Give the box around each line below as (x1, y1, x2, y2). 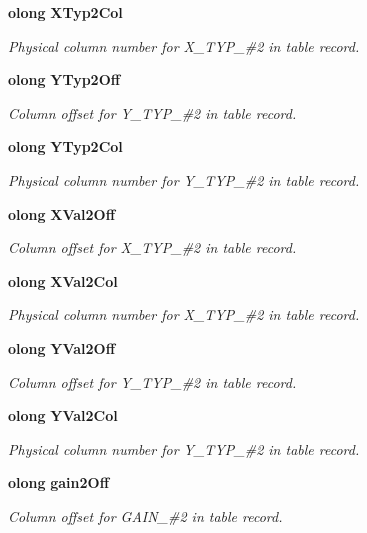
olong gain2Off (8, 472, 110, 493)
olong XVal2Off (8, 203, 116, 224)
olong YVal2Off (8, 337, 116, 358)
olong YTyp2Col (8, 136, 123, 157)
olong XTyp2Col (8, 2, 123, 22)
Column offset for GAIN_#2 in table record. (8, 505, 283, 526)
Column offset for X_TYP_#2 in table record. (8, 237, 297, 258)
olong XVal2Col (8, 270, 118, 291)
